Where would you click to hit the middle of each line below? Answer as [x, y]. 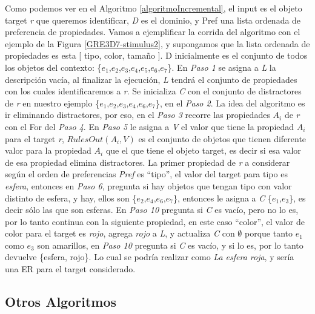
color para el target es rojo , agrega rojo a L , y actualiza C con [120, 233]
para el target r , [35, 138]
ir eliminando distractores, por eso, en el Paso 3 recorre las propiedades [138, 115]
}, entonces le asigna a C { [222, 198]
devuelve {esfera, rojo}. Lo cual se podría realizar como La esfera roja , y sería [150, 257]
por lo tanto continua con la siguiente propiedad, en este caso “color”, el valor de [155, 221]
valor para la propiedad [48, 150]
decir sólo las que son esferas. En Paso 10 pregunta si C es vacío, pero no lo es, [152, 210]
